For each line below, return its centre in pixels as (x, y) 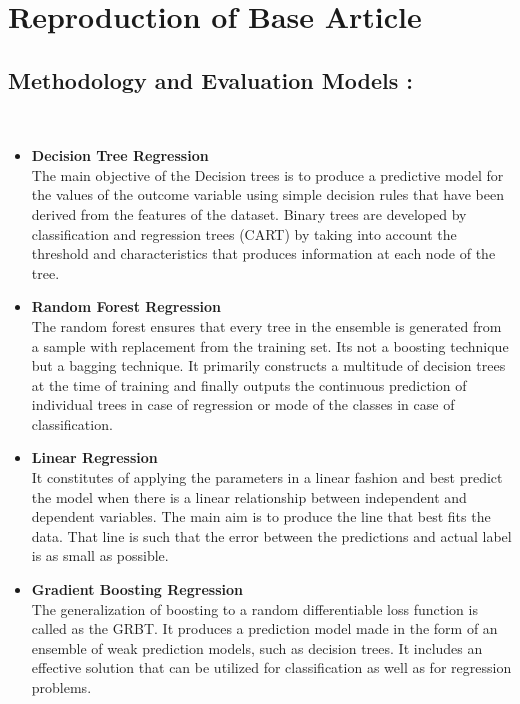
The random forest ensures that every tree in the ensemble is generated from (266, 325)
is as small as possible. (100, 555)
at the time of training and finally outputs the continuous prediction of (249, 384)
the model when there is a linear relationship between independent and (249, 496)
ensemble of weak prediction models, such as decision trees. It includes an (257, 647)
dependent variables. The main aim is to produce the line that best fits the (261, 516)
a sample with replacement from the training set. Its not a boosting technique (270, 345)
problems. (61, 687)
